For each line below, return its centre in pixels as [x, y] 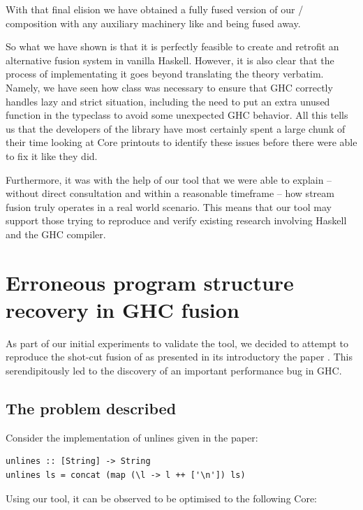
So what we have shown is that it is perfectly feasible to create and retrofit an [172, 46]
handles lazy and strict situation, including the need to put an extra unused [168, 101]
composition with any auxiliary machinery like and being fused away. [153, 23]
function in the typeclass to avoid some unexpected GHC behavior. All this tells [177, 115]
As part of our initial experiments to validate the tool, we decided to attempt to [177, 343]
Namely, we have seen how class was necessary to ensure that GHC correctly [169, 87]
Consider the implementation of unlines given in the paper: [132, 437]
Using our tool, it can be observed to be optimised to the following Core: [162, 498]
